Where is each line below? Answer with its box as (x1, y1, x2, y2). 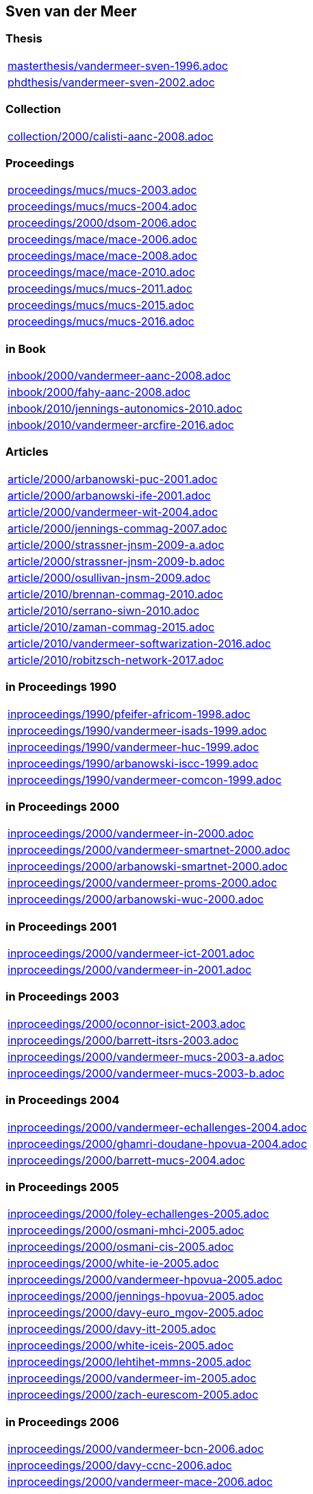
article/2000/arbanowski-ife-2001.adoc (8, 488, 211, 502)
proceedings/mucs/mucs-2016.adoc (8, 315, 195, 329)
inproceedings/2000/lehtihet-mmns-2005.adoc (8, 1355, 251, 1369)
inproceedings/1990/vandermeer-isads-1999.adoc (8, 723, 267, 737)
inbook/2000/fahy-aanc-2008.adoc (8, 385, 191, 400)
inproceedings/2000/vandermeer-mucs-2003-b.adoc (8, 1066, 285, 1080)
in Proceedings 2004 (5, 1093, 120, 1107)
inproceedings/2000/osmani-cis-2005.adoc (8, 1240, 234, 1254)
